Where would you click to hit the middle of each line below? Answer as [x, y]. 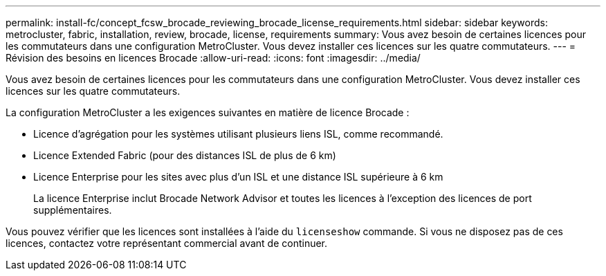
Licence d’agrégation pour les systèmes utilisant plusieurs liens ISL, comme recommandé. [238, 134]
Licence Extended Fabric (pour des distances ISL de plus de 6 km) [185, 155]
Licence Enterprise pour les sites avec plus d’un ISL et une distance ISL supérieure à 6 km [238, 177]
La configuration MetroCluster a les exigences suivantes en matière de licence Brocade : [208, 112]
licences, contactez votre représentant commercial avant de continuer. [167, 243]
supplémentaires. [73, 210]
